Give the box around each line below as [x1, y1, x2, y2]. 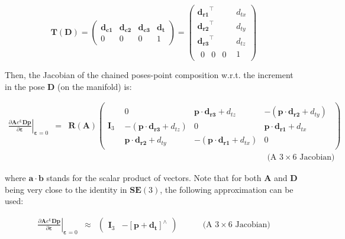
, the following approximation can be [160, 183, 294, 195]
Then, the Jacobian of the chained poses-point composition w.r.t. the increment [5, 69, 294, 81]
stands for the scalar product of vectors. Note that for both [46, 172, 262, 183]
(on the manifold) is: [57, 80, 132, 92]
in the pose [5, 80, 45, 92]
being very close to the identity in [5, 183, 127, 195]
